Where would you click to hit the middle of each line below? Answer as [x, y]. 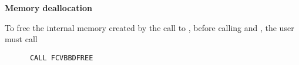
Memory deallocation [48, 8]
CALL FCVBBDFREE [61, 58]
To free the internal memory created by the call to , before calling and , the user [149, 27]
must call [21, 39]
